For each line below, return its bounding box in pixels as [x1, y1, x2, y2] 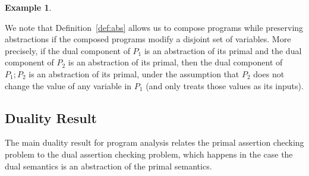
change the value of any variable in [5, 79, 132, 92]
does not [253, 67, 285, 80]
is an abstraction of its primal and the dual [144, 44, 302, 56]
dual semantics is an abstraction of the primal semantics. [5, 159, 212, 172]
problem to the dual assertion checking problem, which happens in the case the [5, 147, 293, 160]
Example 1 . [5, 1, 52, 13]
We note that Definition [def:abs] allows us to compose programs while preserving [5, 21, 304, 33]
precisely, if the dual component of [5, 44, 130, 56]
